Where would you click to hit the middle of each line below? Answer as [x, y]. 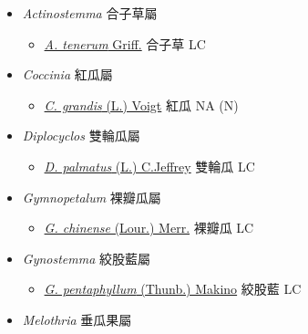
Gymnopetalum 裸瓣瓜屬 [92, 197]
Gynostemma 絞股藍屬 [87, 258]
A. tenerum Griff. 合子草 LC [125, 43]
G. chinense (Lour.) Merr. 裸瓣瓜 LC [149, 228]
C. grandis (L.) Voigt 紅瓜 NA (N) [141, 104]
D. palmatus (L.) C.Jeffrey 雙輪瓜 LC [149, 166]
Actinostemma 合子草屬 [90, 13]
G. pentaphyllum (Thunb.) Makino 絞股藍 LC [173, 289]
